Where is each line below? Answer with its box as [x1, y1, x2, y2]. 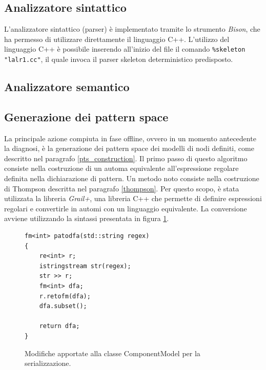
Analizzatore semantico [4, 79, 130, 95]
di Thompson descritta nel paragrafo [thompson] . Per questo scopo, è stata [4, 183, 239, 193]
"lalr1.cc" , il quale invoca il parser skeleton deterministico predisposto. [4, 54, 233, 64]
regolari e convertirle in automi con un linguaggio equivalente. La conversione [4, 203, 247, 213]
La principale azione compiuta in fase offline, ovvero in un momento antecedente [4, 133, 256, 143]
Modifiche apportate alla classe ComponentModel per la [25, 347, 200, 358]
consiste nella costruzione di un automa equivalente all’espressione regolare [4, 163, 239, 173]
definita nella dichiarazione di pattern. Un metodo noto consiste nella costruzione [4, 173, 259, 184]
